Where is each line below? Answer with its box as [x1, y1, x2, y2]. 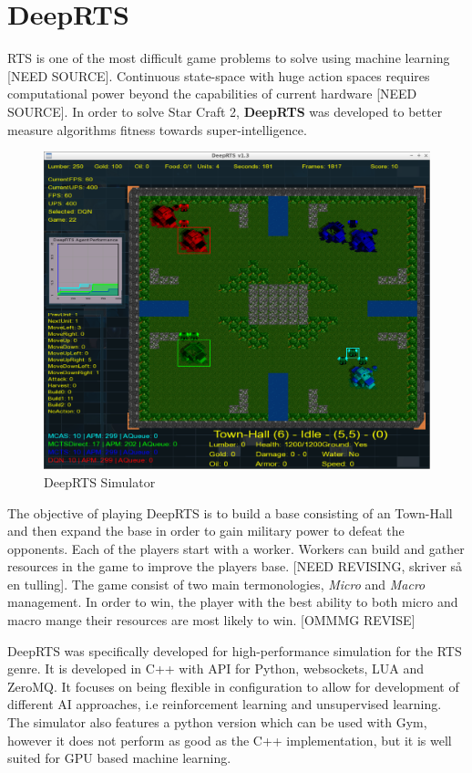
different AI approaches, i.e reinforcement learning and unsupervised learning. [7, 695, 442, 714]
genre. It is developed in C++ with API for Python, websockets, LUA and [7, 659, 425, 678]
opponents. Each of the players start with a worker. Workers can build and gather [7, 538, 465, 558]
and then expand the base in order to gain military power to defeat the [7, 521, 405, 540]
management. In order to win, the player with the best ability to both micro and [7, 592, 458, 611]
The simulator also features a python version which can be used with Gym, [7, 713, 427, 732]
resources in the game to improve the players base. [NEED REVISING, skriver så [7, 557, 463, 576]
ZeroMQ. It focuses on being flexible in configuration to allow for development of [7, 676, 459, 695]
